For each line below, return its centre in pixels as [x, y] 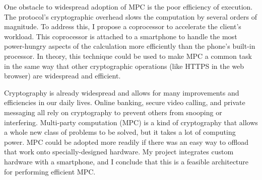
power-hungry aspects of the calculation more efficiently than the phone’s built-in [130, 46]
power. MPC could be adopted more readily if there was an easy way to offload [126, 142]
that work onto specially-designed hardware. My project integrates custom [119, 152]
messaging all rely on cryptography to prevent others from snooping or [113, 112]
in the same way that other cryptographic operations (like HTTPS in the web [124, 66]
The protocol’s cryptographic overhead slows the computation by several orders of [130, 16]
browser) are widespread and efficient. [62, 76]
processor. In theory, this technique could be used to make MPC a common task [128, 56]
